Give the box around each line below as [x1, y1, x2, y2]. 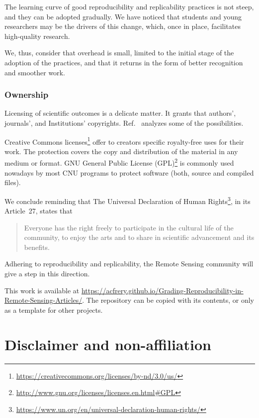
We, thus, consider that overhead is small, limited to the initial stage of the [4, 47, 234, 58]
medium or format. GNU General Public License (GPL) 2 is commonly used [4, 156, 234, 168]
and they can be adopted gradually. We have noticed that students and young [4, 11, 242, 21]
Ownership [4, 88, 49, 101]
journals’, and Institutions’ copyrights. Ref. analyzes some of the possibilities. [4, 117, 244, 128]
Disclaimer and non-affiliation [4, 334, 211, 354]
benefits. [24, 241, 50, 252]
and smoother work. [4, 67, 65, 77]
